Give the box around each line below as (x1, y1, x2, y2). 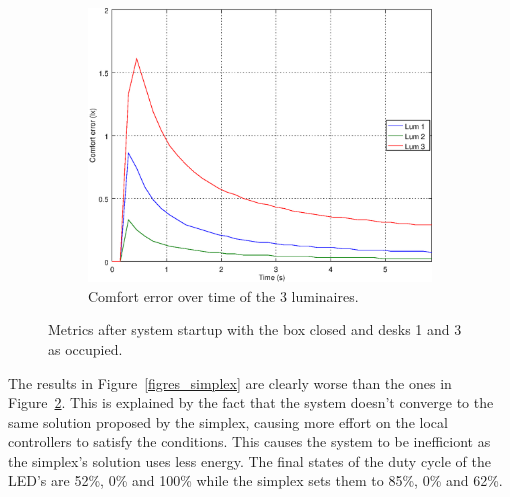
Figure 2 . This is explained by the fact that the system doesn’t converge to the (8, 392, 494, 413)
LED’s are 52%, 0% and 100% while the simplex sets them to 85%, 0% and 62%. (8, 470, 503, 491)
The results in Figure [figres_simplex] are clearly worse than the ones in (8, 372, 452, 393)
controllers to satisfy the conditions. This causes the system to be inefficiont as (8, 431, 491, 452)
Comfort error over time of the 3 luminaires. (88, 285, 359, 306)
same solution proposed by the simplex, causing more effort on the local (8, 411, 448, 432)
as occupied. (48, 338, 123, 359)
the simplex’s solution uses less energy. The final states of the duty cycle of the (8, 450, 491, 471)
